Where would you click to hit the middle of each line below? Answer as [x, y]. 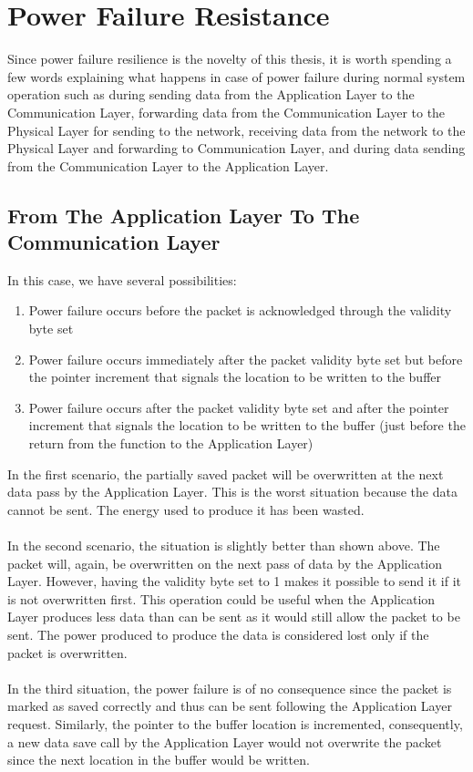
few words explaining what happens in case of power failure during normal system [236, 76]
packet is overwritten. [67, 652]
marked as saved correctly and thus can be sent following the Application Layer [230, 706]
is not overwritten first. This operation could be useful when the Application [221, 598]
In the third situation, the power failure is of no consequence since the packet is [230, 688]
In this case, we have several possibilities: [122, 279]
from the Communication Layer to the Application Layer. [168, 165]
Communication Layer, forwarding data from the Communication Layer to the [226, 112]
